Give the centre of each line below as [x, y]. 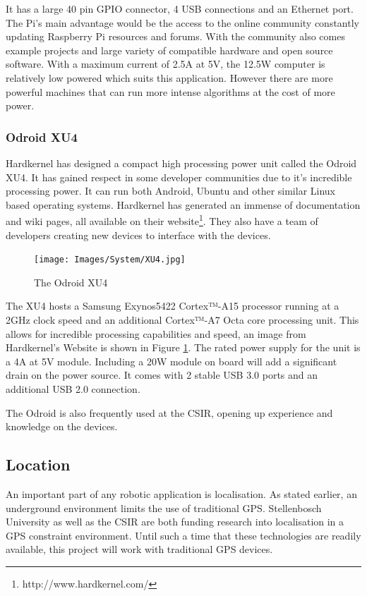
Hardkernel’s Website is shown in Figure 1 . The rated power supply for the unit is [183, 347]
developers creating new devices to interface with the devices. [138, 235]
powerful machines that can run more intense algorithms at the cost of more [170, 91]
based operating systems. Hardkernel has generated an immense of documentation [183, 204]
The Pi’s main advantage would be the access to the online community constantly [182, 22]
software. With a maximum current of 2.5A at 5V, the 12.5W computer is [166, 64]
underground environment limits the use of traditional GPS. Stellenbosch [164, 507]
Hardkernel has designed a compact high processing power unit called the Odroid [181, 163]
